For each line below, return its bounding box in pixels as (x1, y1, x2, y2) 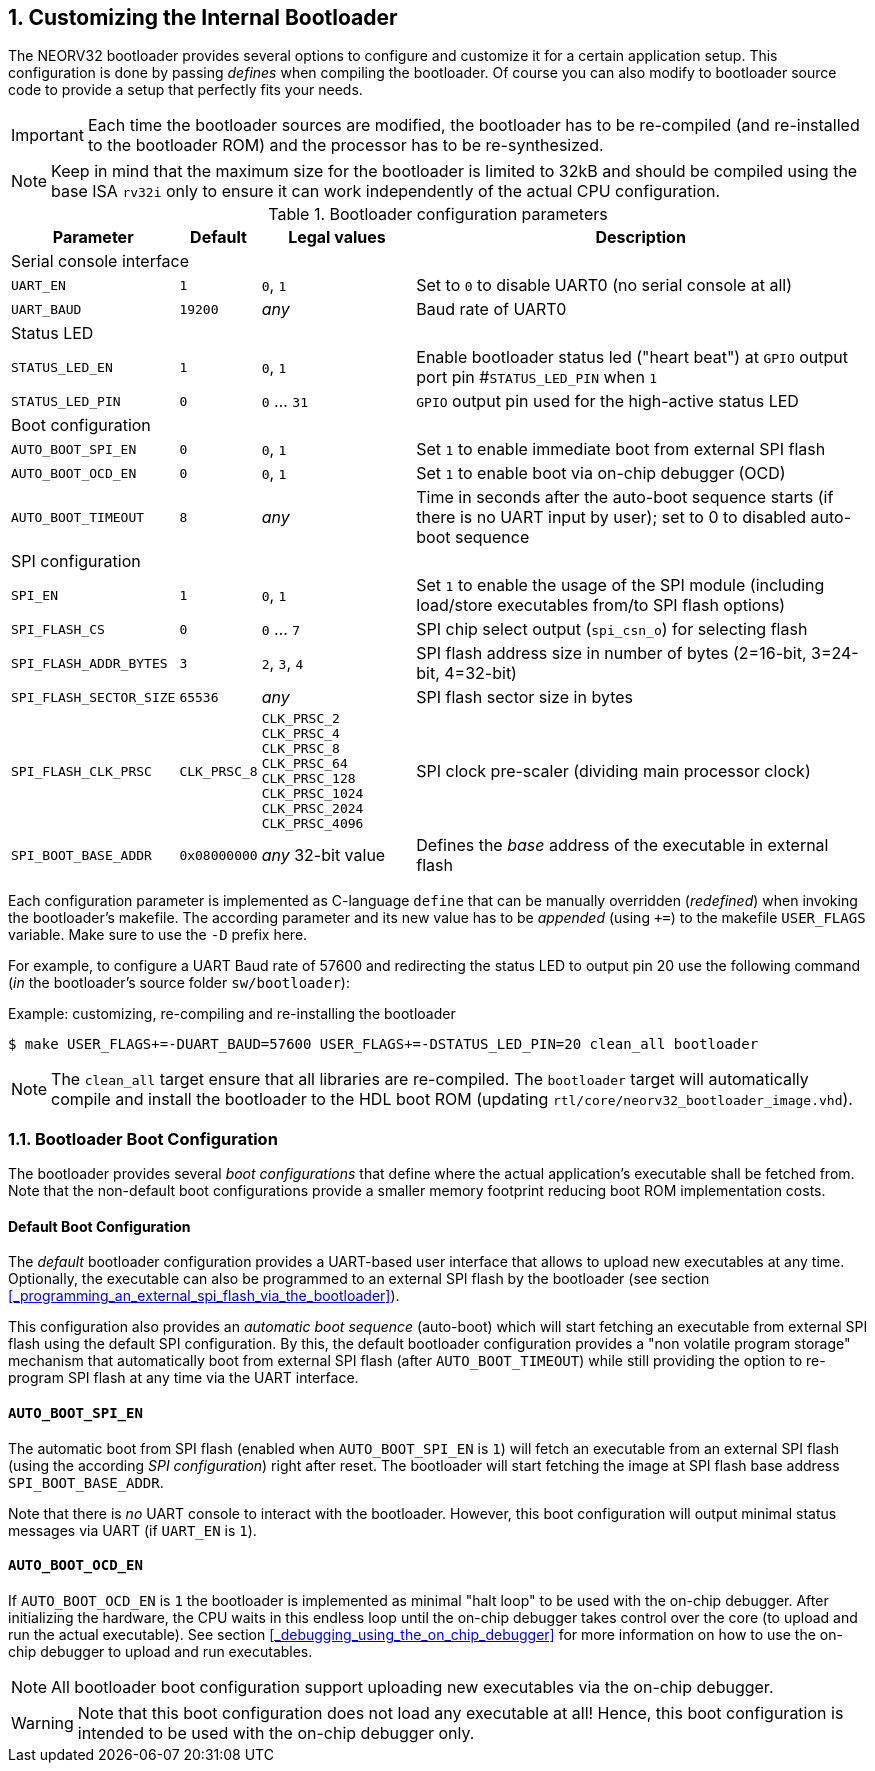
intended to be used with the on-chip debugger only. (77, 1722, 475, 1743)
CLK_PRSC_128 (261, 771, 356, 787)
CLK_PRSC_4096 (261, 816, 364, 832)
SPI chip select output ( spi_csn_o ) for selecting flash (416, 619, 808, 640)
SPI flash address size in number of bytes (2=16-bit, (416, 643, 807, 664)
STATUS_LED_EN (11, 359, 113, 375)
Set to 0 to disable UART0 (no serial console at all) (416, 275, 792, 296)
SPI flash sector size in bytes (416, 687, 633, 708)
